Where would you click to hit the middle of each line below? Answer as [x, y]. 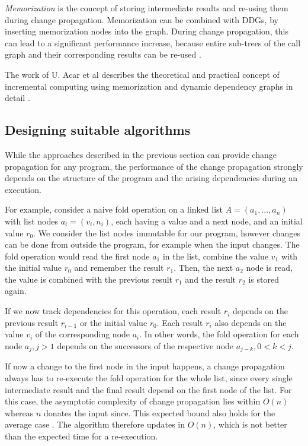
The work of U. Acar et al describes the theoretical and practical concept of [142, 74]
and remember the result [119, 268]
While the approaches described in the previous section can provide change [141, 154]
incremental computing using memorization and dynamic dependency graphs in [149, 86]
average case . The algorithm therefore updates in [95, 424]
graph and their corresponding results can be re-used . [103, 54]
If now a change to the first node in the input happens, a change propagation [145, 366]
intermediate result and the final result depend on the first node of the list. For [148, 389]
